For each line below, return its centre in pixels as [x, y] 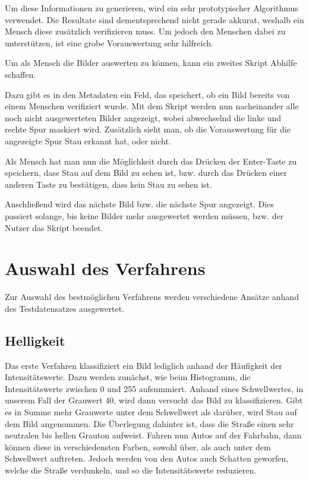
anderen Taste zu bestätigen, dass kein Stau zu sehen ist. [108, 184]
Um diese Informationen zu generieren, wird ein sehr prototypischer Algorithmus [152, 8]
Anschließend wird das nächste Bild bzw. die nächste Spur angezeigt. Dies [139, 204]
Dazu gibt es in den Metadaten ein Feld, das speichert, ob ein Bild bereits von [147, 94]
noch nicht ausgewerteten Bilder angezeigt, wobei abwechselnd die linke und [143, 117]
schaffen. [21, 74]
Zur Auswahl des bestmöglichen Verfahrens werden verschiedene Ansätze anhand [152, 297]
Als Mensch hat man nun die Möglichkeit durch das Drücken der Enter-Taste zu [151, 161]
